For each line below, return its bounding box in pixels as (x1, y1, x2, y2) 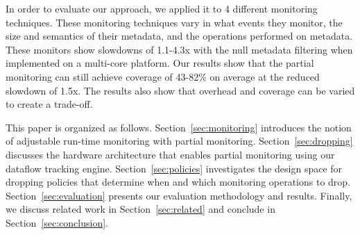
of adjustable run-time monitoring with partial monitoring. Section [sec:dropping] (6, 133, 353, 148)
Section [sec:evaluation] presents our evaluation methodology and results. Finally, (6, 188, 352, 202)
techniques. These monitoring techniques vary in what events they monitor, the (6, 15, 343, 29)
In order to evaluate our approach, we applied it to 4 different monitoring (6, 1, 318, 15)
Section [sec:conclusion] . (6, 215, 108, 229)
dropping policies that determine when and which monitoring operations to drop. (6, 175, 351, 189)
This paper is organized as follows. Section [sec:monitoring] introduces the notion (6, 120, 352, 134)
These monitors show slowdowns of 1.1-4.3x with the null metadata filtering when (6, 42, 353, 56)
